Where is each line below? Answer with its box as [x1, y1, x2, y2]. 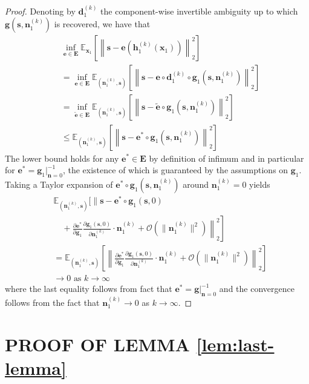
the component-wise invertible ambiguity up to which [100, 4, 298, 17]
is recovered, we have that [54, 18, 151, 30]
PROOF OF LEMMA [5, 331, 190, 356]
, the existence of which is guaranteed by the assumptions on [62, 164, 288, 176]
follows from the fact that [5, 296, 100, 308]
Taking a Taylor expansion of [5, 177, 113, 190]
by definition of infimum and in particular [149, 151, 304, 164]
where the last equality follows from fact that [5, 282, 172, 295]
